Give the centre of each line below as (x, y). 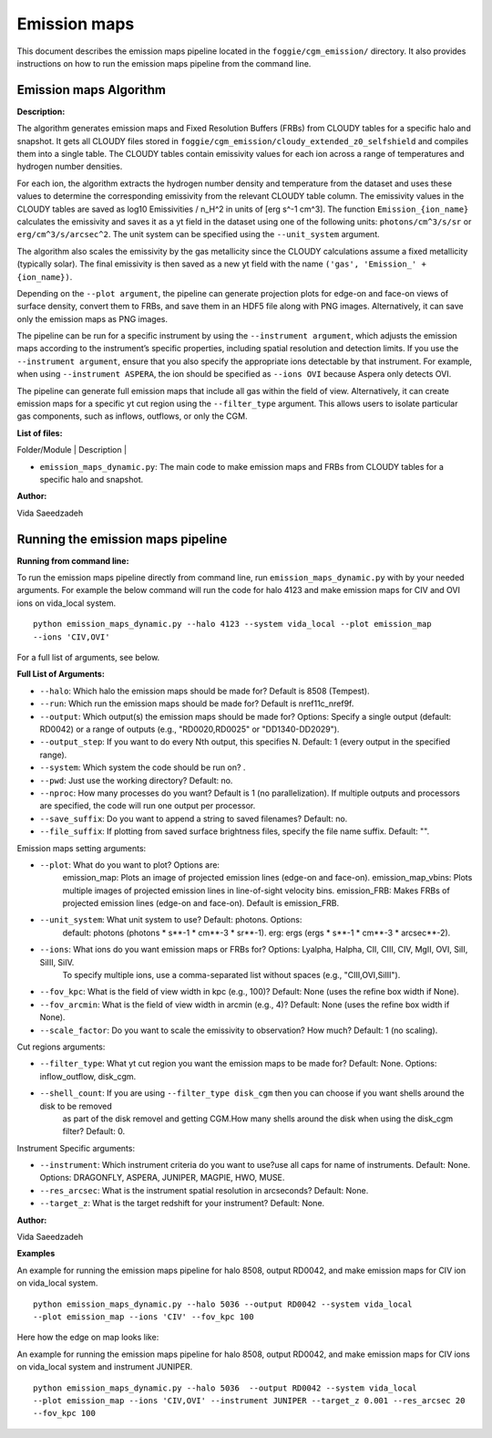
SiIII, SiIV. (57, 962)
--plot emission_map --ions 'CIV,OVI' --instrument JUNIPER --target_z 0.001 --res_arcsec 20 (249, 1400)
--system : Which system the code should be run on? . (143, 767)
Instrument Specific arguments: (76, 1148)
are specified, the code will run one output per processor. (148, 806)
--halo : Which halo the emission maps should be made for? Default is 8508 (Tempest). (205, 691)
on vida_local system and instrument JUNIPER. (105, 1367)
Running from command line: (73, 560)
